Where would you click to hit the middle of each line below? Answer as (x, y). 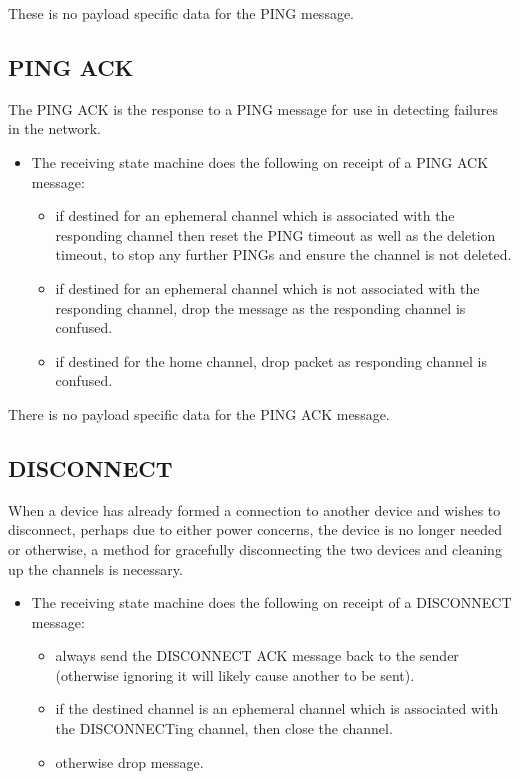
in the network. (54, 128)
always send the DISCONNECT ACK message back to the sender (257, 655)
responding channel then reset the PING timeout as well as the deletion (275, 234)
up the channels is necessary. (95, 568)
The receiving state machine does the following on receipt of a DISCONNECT (271, 602)
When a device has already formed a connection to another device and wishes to (254, 509)
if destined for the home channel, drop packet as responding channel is (271, 360)
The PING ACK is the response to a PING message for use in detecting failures (253, 108)
